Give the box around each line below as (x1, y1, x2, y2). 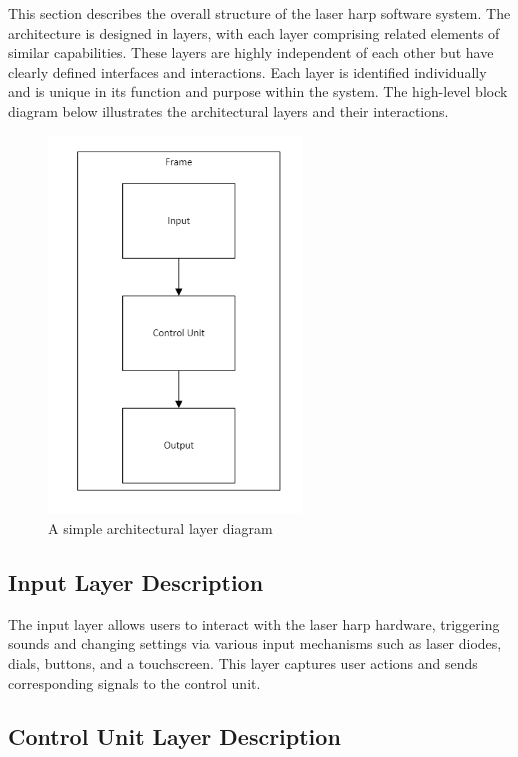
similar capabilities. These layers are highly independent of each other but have (8, 42, 494, 63)
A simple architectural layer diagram (48, 517, 273, 538)
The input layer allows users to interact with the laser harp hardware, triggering (8, 613, 500, 634)
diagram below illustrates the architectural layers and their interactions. (8, 100, 449, 121)
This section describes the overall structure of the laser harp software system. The (8, 3, 511, 23)
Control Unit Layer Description (8, 721, 341, 752)
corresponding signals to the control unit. (8, 672, 261, 693)
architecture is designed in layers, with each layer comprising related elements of (8, 22, 500, 43)
